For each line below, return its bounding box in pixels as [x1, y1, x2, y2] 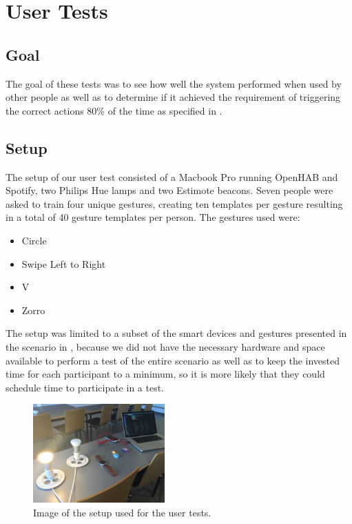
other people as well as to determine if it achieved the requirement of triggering [6, 90, 341, 104]
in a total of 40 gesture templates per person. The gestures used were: [6, 210, 300, 224]
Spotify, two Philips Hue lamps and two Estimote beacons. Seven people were [6, 183, 333, 197]
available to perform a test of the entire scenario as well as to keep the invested [6, 353, 340, 367]
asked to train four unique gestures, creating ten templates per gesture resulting [6, 196, 343, 211]
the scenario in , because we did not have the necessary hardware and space [6, 339, 325, 353]
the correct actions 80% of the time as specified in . [6, 103, 222, 117]
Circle [21, 233, 47, 247]
